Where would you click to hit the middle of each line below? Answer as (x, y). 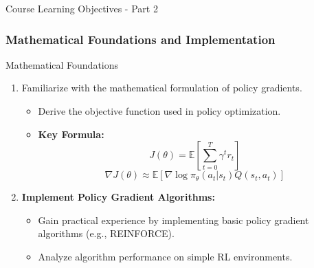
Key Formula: (71, 134)
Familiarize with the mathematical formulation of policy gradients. (162, 88)
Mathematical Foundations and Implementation (141, 39)
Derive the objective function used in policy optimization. (159, 111)
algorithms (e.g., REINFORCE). (106, 233)
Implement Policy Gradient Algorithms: (118, 197)
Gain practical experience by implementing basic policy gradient (173, 220)
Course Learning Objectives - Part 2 (82, 8)
